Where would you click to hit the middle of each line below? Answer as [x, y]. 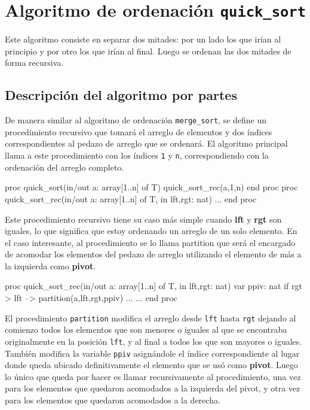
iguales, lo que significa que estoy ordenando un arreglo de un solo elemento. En [151, 231]
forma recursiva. [34, 63]
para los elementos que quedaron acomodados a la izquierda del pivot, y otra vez [153, 388]
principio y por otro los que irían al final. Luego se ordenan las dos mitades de [148, 51]
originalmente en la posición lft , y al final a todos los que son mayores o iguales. [154, 341]
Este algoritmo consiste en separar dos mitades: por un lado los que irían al [143, 39]
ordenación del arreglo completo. [65, 167]
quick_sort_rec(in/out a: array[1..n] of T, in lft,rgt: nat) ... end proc [131, 198]
